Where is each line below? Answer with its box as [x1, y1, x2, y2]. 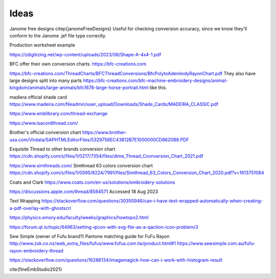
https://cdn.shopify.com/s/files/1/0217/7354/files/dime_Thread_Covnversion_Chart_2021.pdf [9, 153, 203, 159]
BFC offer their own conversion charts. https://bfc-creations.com [9, 61, 147, 67]
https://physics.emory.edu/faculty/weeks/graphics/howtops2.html [9, 214, 149, 221]
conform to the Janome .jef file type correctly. [9, 32, 107, 38]
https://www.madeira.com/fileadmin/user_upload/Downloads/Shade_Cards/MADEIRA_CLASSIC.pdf [9, 101, 219, 108]
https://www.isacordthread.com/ [9, 120, 79, 126]
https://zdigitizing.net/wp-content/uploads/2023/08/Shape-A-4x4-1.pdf [9, 51, 162, 57]
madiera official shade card [9, 94, 67, 100]
